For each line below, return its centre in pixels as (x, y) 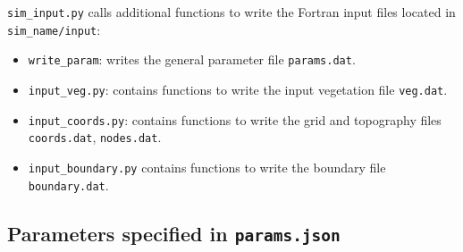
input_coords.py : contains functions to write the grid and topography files (235, 119)
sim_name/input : (54, 29)
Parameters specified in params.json (174, 233)
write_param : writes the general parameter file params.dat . (192, 59)
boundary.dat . (68, 185)
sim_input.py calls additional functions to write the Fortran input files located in (231, 12)
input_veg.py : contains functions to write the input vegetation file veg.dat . (238, 89)
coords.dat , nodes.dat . (95, 137)
